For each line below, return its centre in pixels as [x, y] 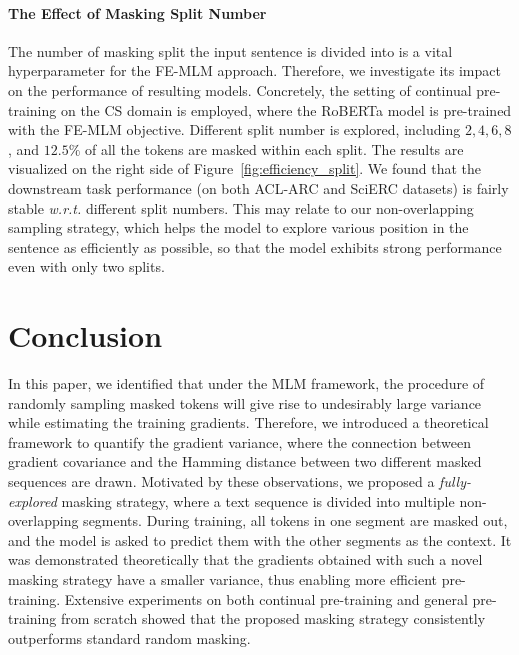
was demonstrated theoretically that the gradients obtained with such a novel [245, 559]
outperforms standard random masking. [129, 637]
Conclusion [85, 335]
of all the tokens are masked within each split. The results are [274, 148]
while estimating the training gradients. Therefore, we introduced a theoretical [248, 422]
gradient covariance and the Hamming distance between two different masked [245, 461]
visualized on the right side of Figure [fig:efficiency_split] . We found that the [245, 168]
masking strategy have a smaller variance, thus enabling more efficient [222, 578]
